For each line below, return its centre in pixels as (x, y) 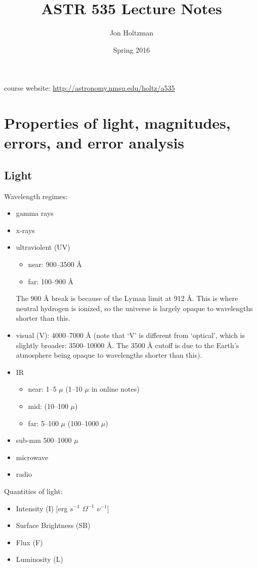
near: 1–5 (42, 389)
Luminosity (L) (39, 559)
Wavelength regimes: (36, 196)
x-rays (25, 230)
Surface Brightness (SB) (53, 525)
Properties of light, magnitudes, (117, 123)
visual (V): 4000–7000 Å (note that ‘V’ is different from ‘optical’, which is (130, 335)
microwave (32, 457)
